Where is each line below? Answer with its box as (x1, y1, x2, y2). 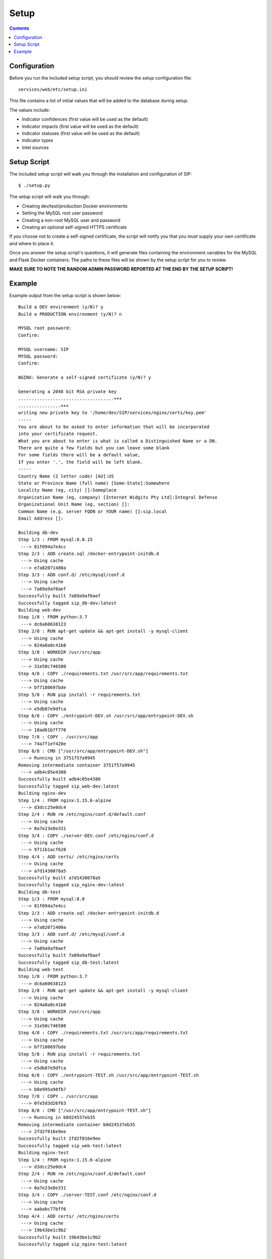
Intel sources (22, 144, 49, 151)
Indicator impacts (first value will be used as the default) (22, 123, 139, 129)
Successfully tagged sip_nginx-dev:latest (18, 882, 125, 888)
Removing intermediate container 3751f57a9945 (18, 762, 135, 768)
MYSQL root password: (18, 325, 72, 331)
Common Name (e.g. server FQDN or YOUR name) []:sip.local (18, 509, 167, 514)
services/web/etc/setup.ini (18, 87, 88, 93)
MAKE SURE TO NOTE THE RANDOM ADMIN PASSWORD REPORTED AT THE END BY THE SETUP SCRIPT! (9, 266, 233, 272)
